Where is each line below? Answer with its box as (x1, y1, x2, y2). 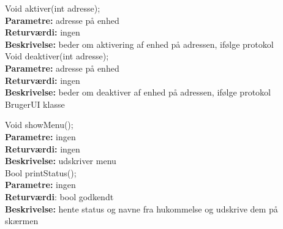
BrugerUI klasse (5, 97, 65, 110)
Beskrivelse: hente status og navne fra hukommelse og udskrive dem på (5, 202, 278, 215)
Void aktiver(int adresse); (5, 2, 100, 14)
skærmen (5, 214, 39, 227)
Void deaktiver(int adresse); (5, 50, 109, 62)
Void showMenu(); (5, 118, 74, 131)
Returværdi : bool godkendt (5, 190, 114, 203)
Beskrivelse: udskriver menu (5, 154, 116, 167)
